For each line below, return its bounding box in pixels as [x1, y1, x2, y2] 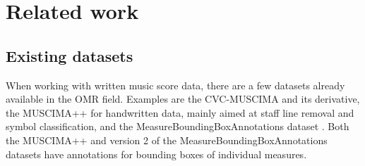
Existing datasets [6, 44, 133, 66]
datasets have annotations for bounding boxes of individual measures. [6, 146, 307, 161]
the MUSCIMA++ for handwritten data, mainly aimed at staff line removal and [6, 105, 354, 120]
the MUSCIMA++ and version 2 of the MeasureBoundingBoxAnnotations [6, 132, 328, 147]
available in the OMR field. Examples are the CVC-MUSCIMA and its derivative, [6, 91, 360, 106]
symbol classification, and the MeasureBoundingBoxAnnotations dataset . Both [6, 119, 349, 134]
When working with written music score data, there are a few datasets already [6, 77, 345, 92]
